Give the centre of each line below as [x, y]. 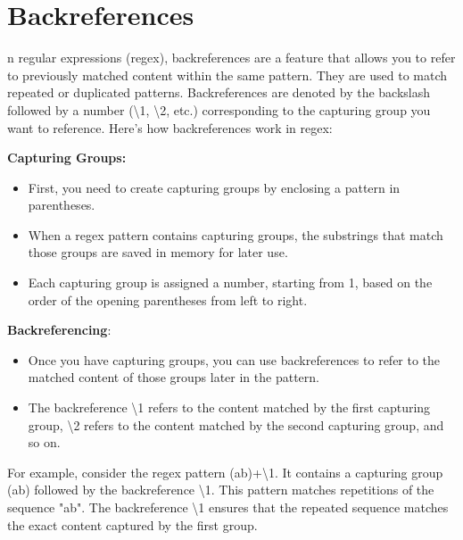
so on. [44, 442]
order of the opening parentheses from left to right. [168, 299]
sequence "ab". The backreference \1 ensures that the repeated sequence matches [228, 507]
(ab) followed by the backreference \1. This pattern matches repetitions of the [221, 490]
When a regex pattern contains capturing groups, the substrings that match [236, 234]
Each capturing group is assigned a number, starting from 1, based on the [230, 282]
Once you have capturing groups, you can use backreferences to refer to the [234, 359]
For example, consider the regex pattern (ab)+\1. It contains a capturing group [225, 472]
